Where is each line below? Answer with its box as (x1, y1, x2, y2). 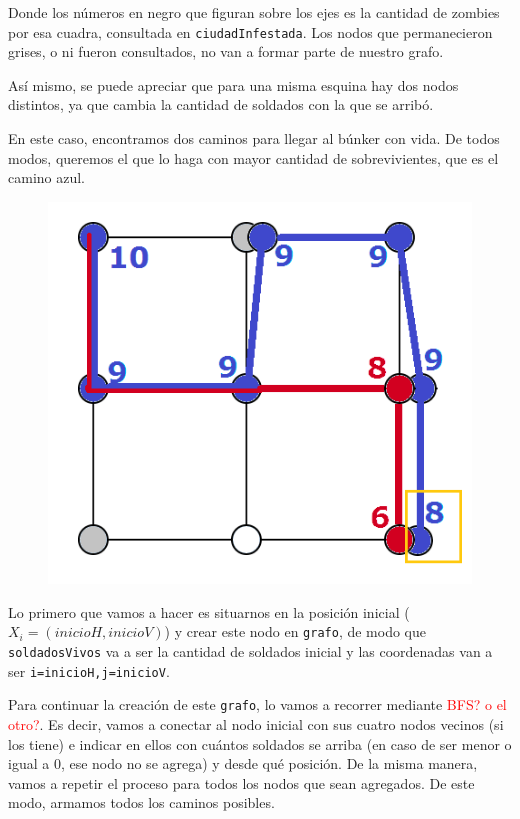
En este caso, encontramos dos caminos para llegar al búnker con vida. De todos (8, 128, 500, 149)
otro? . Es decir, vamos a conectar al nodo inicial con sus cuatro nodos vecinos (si (8, 713, 504, 734)
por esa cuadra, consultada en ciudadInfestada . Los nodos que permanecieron (8, 21, 493, 42)
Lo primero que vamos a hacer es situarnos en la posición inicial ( (8, 601, 410, 622)
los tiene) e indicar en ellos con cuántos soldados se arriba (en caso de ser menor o (8, 733, 512, 754)
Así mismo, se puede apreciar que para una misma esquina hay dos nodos (8, 74, 459, 95)
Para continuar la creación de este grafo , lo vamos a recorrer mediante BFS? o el (8, 694, 507, 715)
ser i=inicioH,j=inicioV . (8, 660, 170, 681)
